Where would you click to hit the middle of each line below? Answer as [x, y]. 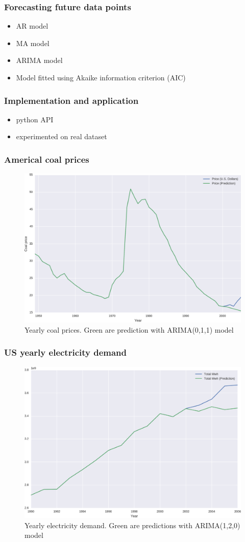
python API [35, 119]
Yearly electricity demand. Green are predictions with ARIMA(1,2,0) [132, 525]
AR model [32, 26]
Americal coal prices [47, 159]
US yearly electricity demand [66, 352]
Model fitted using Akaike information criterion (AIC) [101, 77]
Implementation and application [71, 100]
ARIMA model [39, 60]
